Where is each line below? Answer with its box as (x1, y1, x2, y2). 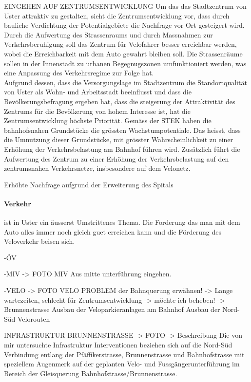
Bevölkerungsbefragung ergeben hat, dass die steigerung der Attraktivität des (4, 96, 235, 106)
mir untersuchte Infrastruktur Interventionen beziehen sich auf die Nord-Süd (4, 340, 232, 350)
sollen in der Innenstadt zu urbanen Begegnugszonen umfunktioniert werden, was (4, 58, 247, 68)
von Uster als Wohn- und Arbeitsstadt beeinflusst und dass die (4, 87, 192, 97)
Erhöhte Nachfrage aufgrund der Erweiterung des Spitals (4, 179, 174, 189)
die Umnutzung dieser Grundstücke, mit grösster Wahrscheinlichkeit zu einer (4, 134, 233, 145)
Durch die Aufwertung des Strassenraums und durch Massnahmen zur (4, 29, 213, 39)
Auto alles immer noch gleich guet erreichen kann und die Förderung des (4, 226, 221, 236)
